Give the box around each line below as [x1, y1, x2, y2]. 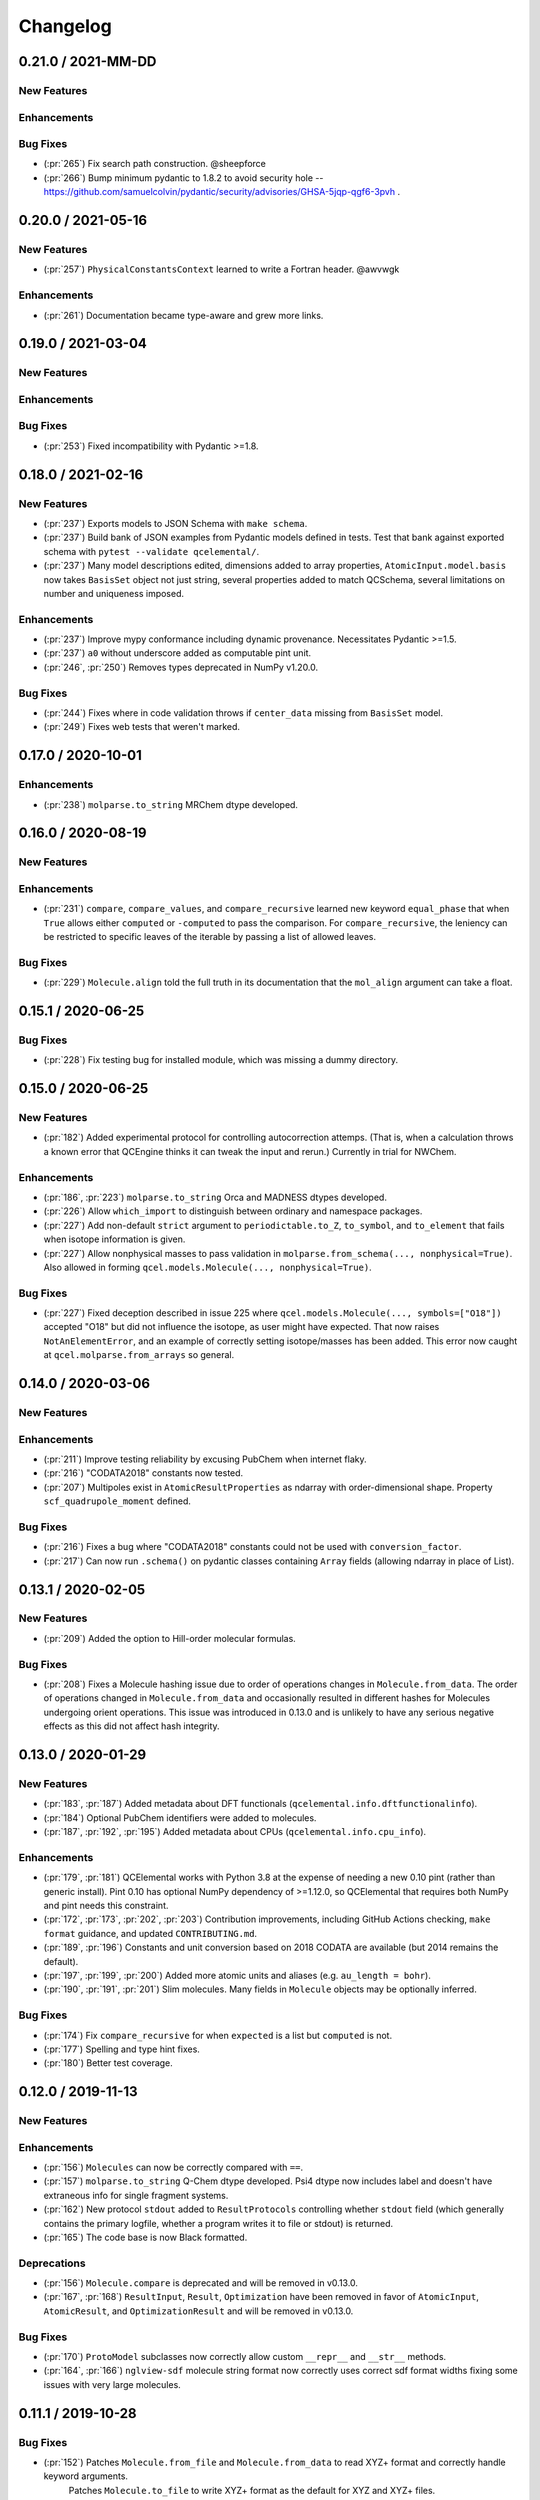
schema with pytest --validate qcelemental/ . [43, 545, 260, 557]
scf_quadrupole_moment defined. [43, 1495, 192, 1507]
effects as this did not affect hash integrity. [43, 1720, 220, 1732]
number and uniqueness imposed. [43, 587, 185, 599]
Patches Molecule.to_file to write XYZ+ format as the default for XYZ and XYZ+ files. [68, 2484, 436, 2496]
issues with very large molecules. [43, 2378, 182, 2390]
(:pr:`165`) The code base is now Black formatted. [43, 2231, 248, 2243]
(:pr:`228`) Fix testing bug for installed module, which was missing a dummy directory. [43, 1054, 399, 1066]
